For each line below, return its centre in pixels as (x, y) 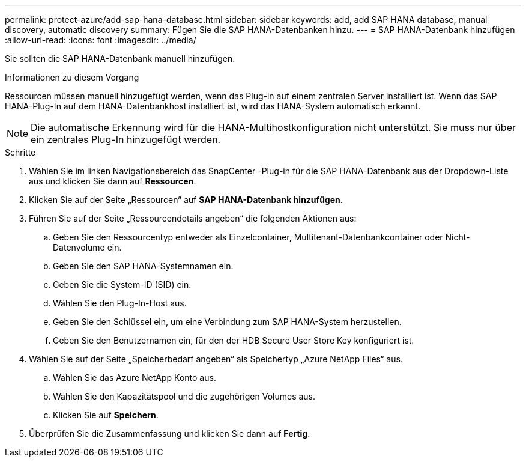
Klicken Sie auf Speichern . (106, 415)
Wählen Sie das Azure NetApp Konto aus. (135, 378)
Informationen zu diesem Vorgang (72, 77)
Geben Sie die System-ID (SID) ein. (122, 284)
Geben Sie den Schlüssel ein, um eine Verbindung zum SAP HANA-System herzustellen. (227, 322)
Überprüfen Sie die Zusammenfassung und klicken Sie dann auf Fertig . (170, 433)
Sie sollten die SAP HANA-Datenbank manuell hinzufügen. (120, 59)
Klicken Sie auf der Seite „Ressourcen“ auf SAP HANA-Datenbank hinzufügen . (186, 200)
